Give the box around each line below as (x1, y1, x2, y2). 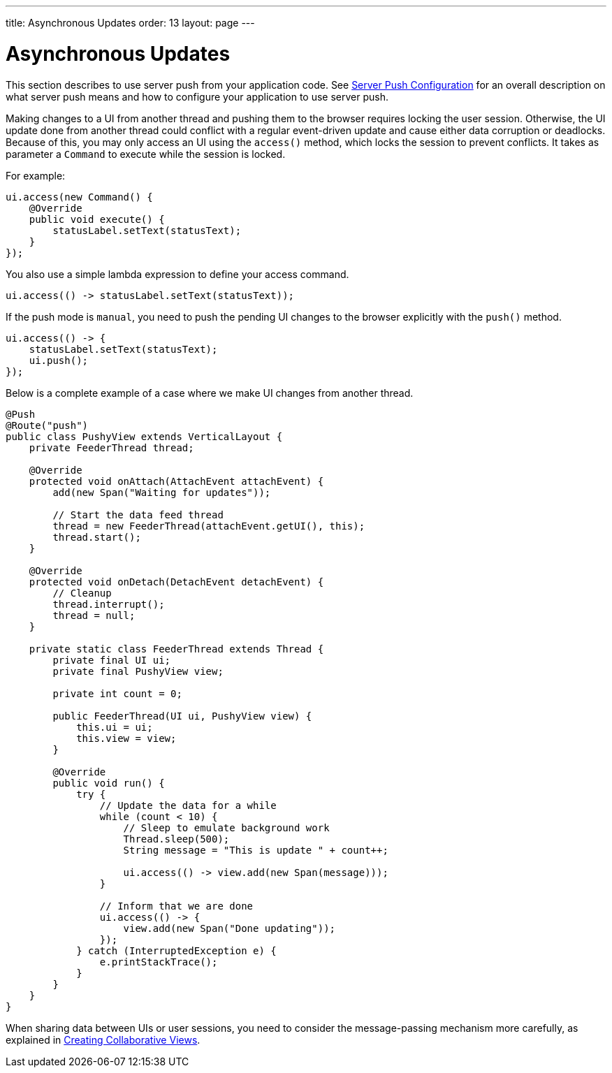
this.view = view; (76, 732, 177, 744)
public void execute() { (29, 213, 165, 225)
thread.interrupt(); (52, 598, 165, 610)
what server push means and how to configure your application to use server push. (6, 90, 389, 103)
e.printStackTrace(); (99, 956, 218, 968)
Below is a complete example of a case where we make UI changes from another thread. (6, 386, 414, 399)
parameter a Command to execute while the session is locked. (6, 147, 286, 160)
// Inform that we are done (99, 900, 254, 912)
